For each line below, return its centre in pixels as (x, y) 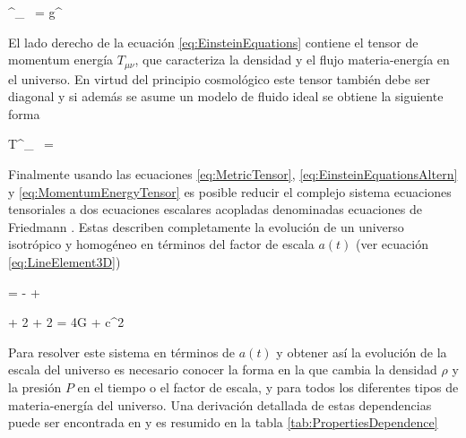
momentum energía (61, 60)
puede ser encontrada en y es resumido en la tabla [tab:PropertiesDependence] (223, 422)
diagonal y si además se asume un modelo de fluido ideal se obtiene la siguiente (226, 96)
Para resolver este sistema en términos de (122, 352)
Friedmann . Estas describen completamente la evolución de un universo (206, 226)
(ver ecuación (392, 244)
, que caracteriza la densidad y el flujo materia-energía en (292, 60)
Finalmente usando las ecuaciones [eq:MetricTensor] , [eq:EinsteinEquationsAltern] (233, 174)
